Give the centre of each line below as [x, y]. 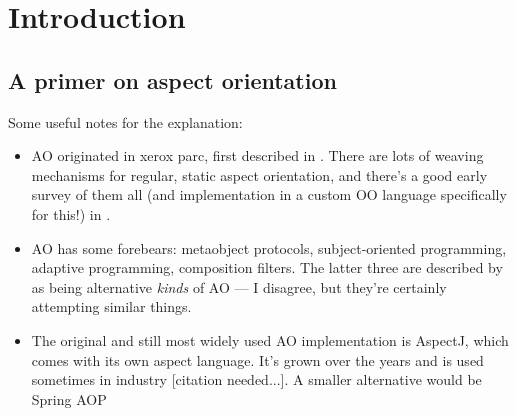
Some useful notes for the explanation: [125, 121]
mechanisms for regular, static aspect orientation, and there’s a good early [259, 174]
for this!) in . [71, 213]
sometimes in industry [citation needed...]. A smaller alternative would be [256, 379]
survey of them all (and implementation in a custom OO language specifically [269, 194]
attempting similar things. [111, 306]
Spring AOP [69, 398]
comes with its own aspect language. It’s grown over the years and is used [257, 359]
